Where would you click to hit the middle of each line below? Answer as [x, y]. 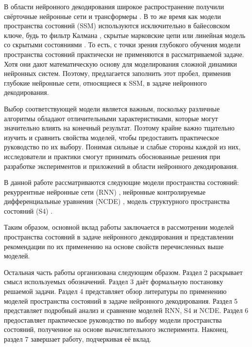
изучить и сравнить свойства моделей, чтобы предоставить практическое [112, 137]
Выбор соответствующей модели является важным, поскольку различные [112, 108]
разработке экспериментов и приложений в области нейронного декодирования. [121, 166]
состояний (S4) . [28, 210]
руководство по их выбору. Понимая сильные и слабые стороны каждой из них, [122, 147]
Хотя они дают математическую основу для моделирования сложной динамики [121, 64]
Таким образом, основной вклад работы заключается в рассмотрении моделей [119, 227]
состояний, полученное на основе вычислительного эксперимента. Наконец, [116, 329]
